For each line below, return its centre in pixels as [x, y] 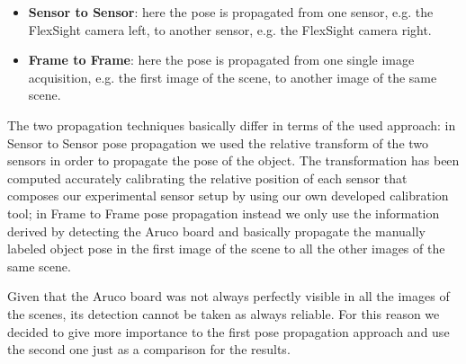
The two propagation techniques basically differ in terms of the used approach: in [232, 124]
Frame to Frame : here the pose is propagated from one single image [221, 60]
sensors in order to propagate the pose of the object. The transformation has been [233, 160]
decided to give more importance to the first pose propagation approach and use [229, 331]
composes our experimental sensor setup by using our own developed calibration [228, 195]
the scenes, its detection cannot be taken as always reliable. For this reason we [224, 313]
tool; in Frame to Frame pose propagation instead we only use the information [224, 213]
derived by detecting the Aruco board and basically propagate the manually [216, 231]
